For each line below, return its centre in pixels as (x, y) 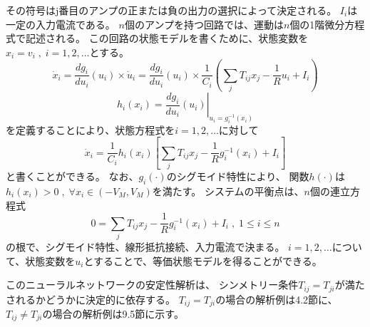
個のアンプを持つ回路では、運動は (204, 24)
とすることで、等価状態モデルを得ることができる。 (203, 260)
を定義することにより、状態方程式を (91, 129)
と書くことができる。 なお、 (72, 176)
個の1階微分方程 (327, 24)
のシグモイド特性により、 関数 (238, 176)
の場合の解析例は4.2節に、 (277, 299)
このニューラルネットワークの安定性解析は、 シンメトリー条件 (152, 285)
